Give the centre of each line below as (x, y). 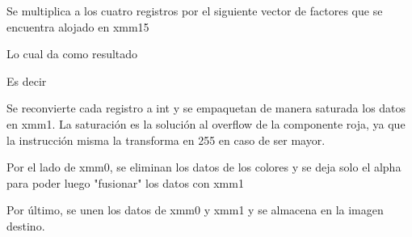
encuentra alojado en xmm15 (78, 26)
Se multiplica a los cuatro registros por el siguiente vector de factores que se (195, 11)
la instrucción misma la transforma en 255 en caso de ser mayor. (166, 140)
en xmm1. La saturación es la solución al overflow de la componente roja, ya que (206, 123)
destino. (26, 225)
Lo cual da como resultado (72, 54)
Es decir (27, 80)
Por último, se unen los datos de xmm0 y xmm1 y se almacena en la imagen (195, 210)
